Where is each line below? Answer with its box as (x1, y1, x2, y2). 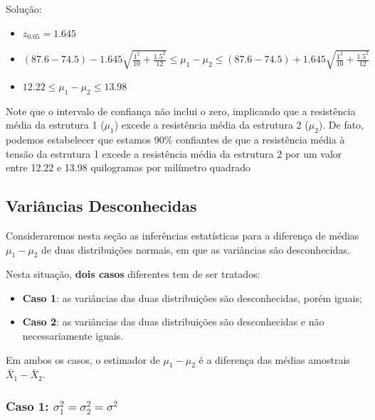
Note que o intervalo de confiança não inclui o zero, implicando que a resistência (6, 103, 356, 118)
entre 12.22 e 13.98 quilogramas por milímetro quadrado (6, 160, 251, 175)
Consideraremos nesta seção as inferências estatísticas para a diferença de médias (6, 227, 359, 242)
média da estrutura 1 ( (6, 117, 105, 132)
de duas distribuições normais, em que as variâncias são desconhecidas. (41, 242, 350, 257)
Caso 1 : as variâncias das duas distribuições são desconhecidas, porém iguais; (22, 290, 362, 305)
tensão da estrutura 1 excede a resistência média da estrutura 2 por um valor (6, 146, 342, 161)
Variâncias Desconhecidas (6, 195, 197, 217)
